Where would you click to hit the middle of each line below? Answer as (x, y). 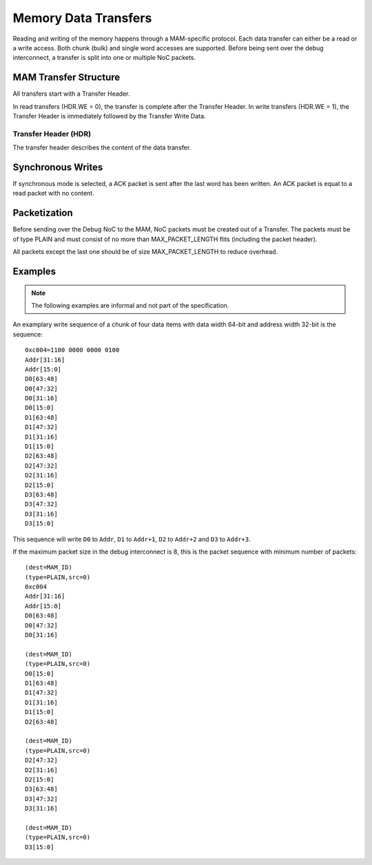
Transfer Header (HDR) (52, 134)
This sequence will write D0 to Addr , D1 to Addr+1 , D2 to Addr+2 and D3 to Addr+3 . (132, 539)
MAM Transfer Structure (66, 77)
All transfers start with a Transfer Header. (71, 94)
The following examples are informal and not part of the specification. (130, 305)
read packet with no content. (53, 194)
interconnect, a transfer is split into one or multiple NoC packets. (104, 58)
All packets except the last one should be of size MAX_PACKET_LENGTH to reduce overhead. (145, 252)
